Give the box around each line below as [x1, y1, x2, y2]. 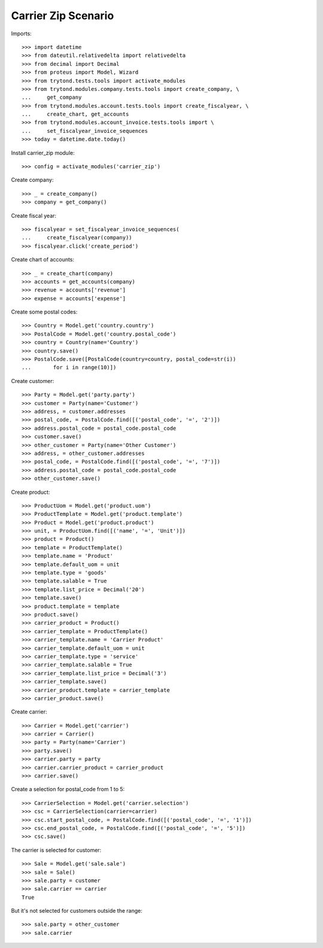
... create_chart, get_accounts [22, 111, 129, 118]
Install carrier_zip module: [11, 149, 75, 156]
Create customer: [11, 377, 54, 384]
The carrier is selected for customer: [11, 846, 102, 853]
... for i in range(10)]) [22, 364, 117, 371]
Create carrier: [11, 708, 47, 715]
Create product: [11, 488, 50, 496]
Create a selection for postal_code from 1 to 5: [11, 786, 125, 793]
